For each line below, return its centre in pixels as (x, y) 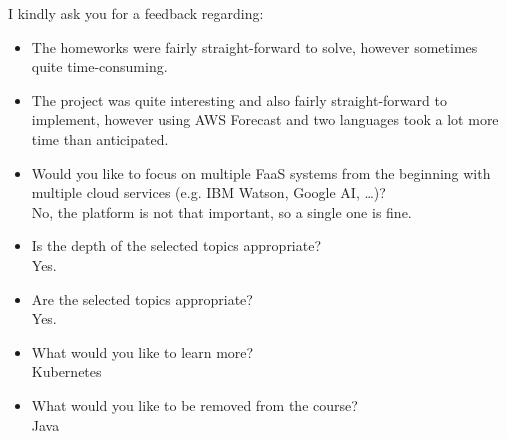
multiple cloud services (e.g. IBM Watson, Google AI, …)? (208, 192)
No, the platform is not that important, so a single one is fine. (221, 211)
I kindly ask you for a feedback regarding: (136, 13)
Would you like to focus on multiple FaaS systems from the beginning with (261, 172)
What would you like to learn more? (142, 351)
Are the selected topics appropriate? (142, 298)
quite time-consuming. (99, 66)
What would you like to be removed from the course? (194, 404)
